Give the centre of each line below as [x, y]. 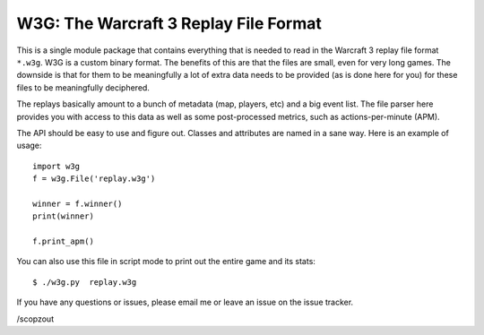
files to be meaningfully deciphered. [83, 87]
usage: [29, 146]
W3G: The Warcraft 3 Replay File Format [169, 23]
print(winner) [63, 216]
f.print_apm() [63, 241]
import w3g [56, 166]
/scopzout [35, 319]
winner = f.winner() [78, 203]
